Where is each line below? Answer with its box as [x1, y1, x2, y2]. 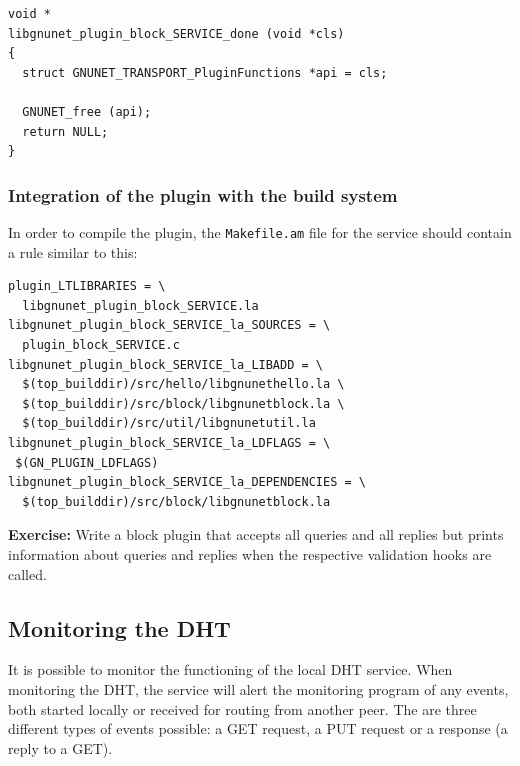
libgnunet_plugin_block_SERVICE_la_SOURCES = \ [8, 318, 331, 333]
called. [8, 563, 47, 584]
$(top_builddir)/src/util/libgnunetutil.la [22, 416, 316, 431]
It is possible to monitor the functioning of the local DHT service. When [8, 659, 453, 680]
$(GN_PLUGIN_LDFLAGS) [15, 455, 159, 470]
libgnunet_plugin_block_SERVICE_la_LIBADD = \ [8, 357, 323, 372]
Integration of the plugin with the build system [8, 182, 398, 207]
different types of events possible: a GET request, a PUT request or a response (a [8, 718, 508, 739]
